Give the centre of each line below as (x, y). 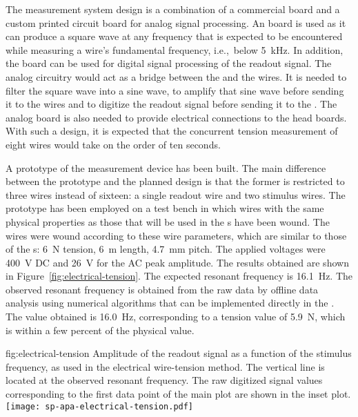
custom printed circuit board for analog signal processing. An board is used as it (176, 22)
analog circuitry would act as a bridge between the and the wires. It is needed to (176, 76)
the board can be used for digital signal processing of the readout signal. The (169, 63)
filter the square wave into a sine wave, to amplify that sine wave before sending (175, 90)
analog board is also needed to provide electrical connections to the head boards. (176, 117)
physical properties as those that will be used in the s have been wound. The (168, 221)
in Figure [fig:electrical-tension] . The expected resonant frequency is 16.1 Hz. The (179, 276)
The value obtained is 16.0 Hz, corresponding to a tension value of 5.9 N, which (176, 317)
